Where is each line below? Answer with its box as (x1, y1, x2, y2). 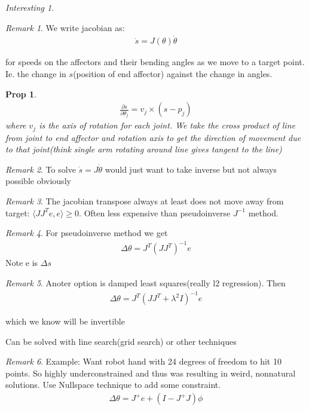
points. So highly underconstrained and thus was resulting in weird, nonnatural (5, 366, 296, 379)
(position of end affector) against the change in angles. (73, 68, 273, 80)
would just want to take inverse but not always (105, 163, 277, 175)
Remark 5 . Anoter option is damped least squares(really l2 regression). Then (5, 276, 286, 289)
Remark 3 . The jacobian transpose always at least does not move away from (5, 195, 284, 207)
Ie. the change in (5, 68, 66, 80)
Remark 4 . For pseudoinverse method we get (5, 227, 168, 239)
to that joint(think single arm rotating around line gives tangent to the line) (5, 143, 282, 155)
